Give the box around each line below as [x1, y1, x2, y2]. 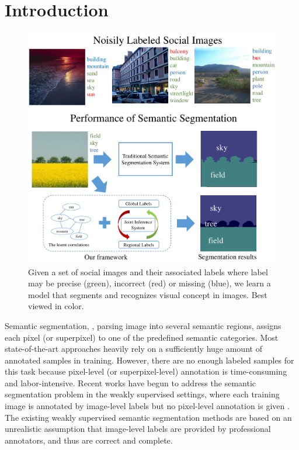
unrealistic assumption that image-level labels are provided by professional [5, 423, 271, 435]
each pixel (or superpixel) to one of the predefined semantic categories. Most [5, 331, 279, 343]
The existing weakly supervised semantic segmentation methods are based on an [5, 411, 292, 423]
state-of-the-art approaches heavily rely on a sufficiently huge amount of [5, 342, 262, 355]
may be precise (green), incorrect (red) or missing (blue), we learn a [28, 277, 271, 289]
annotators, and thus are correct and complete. [5, 434, 173, 446]
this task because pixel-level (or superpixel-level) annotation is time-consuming [5, 365, 287, 378]
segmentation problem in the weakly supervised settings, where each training [5, 388, 280, 400]
